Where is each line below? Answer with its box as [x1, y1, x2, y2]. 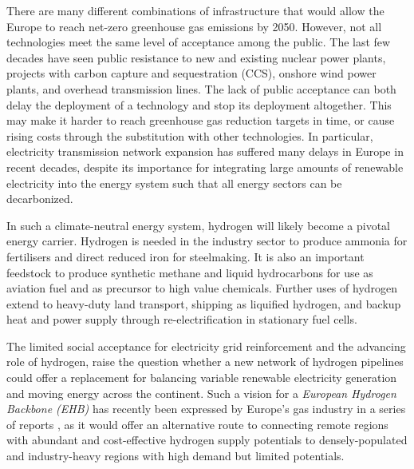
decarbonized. [6, 190, 73, 207]
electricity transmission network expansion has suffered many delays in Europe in [6, 143, 404, 160]
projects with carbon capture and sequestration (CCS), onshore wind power [6, 65, 377, 81]
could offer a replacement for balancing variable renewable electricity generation [6, 369, 397, 386]
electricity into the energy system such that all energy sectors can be [6, 174, 342, 191]
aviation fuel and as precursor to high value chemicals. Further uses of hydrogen [6, 280, 398, 296]
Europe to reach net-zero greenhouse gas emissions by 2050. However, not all [6, 18, 382, 34]
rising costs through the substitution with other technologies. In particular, [6, 127, 373, 144]
